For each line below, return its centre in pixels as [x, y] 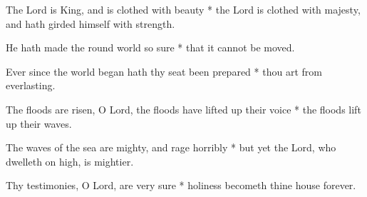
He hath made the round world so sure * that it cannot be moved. [150, 47]
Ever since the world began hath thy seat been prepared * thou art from [164, 71]
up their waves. [39, 123]
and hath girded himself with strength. [91, 23]
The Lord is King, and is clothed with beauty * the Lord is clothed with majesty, [183, 9]
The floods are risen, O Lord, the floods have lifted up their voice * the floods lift [183, 109]
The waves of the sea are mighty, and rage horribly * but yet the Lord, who [171, 147]
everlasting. [31, 85]
